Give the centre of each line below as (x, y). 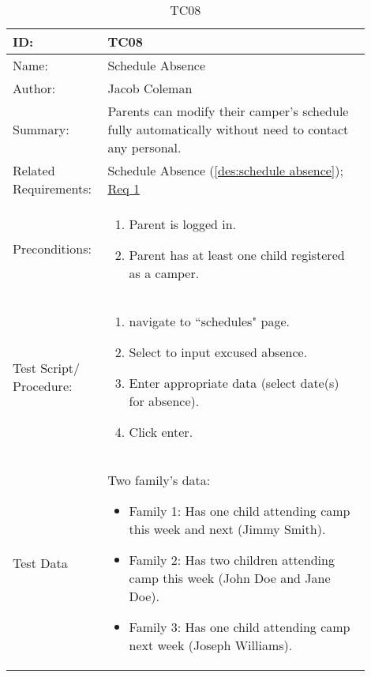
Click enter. (161, 432)
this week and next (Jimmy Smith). (227, 529)
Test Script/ (47, 367)
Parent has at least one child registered (237, 255)
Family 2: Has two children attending (232, 560)
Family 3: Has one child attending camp (240, 627)
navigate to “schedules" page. (210, 321)
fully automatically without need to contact (228, 129)
